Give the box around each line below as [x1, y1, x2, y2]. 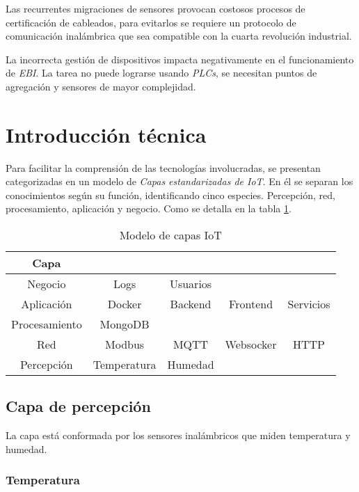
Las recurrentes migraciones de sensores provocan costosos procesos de [6, 1, 305, 15]
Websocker [225, 336, 277, 353]
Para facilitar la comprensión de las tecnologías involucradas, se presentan [6, 160, 321, 175]
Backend [170, 296, 212, 312]
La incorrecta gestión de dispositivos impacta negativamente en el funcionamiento [6, 51, 354, 66]
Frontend [229, 296, 273, 312]
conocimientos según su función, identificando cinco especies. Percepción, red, [6, 187, 335, 202]
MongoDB [99, 316, 150, 333]
